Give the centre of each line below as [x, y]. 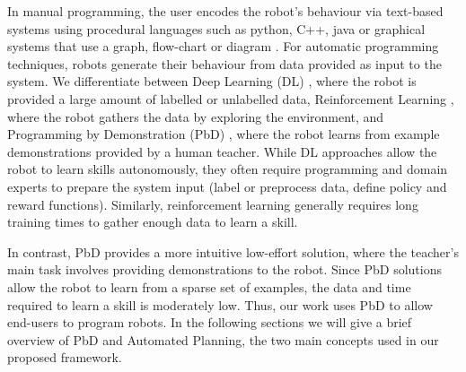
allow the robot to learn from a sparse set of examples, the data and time [209, 286]
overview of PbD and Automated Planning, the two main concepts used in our [223, 339]
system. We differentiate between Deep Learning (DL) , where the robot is [212, 81]
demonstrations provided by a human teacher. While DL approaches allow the [222, 151]
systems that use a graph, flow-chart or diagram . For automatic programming [223, 46]
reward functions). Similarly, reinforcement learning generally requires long [213, 204]
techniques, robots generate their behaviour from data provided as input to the [224, 63]
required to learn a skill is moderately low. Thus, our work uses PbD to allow [220, 304]
